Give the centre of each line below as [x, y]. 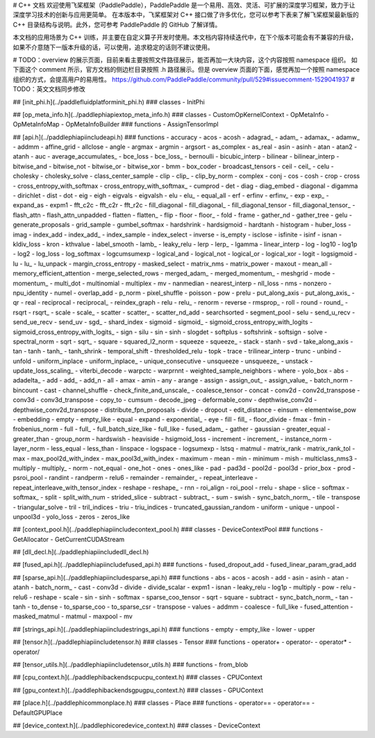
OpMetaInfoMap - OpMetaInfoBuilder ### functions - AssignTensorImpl [116, 125]
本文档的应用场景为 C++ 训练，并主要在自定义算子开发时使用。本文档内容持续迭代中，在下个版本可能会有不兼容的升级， [185, 38]
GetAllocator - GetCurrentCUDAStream [69, 539]
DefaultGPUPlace [37, 712]
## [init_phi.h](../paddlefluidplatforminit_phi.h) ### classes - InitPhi [109, 102]
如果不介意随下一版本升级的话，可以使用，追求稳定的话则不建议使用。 [113, 47]
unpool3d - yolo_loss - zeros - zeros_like [71, 516]
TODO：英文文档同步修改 [49, 89]
